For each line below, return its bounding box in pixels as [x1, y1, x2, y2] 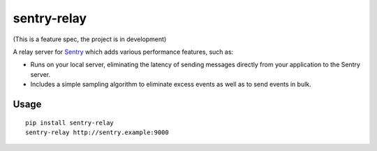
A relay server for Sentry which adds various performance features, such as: [13, 48, 234, 56]
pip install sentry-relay [25, 119, 114, 127]
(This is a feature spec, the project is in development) [13, 35, 167, 43]
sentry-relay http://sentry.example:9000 [25, 128, 169, 136]
